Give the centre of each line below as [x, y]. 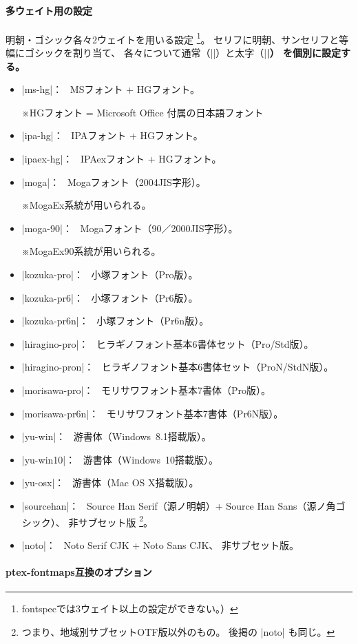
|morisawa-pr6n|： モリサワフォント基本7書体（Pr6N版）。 [152, 413]
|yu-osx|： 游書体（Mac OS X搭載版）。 [110, 482]
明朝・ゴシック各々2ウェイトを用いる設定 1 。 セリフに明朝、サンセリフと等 [177, 38]
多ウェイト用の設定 [49, 10]
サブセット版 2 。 [115, 521]
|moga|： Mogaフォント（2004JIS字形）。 [114, 181]
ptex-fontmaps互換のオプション [79, 571]
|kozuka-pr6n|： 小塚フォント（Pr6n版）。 [115, 321]
